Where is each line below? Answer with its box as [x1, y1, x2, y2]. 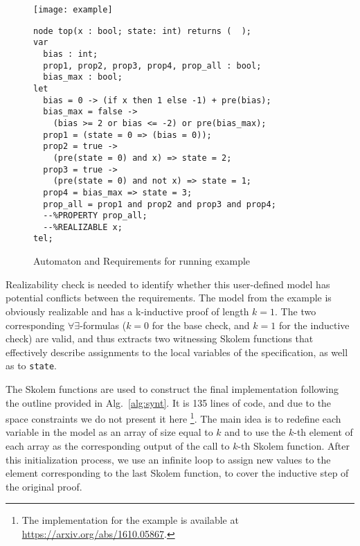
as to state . [6, 358, 57, 373]
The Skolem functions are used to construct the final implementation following [6, 381, 339, 396]
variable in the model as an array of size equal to [6, 425, 213, 439]
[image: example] [33, 5, 113, 15]
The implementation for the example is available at [21, 513, 239, 527]
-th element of [294, 425, 353, 439]
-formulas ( [80, 317, 127, 332]
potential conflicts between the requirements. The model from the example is [6, 290, 332, 305]
